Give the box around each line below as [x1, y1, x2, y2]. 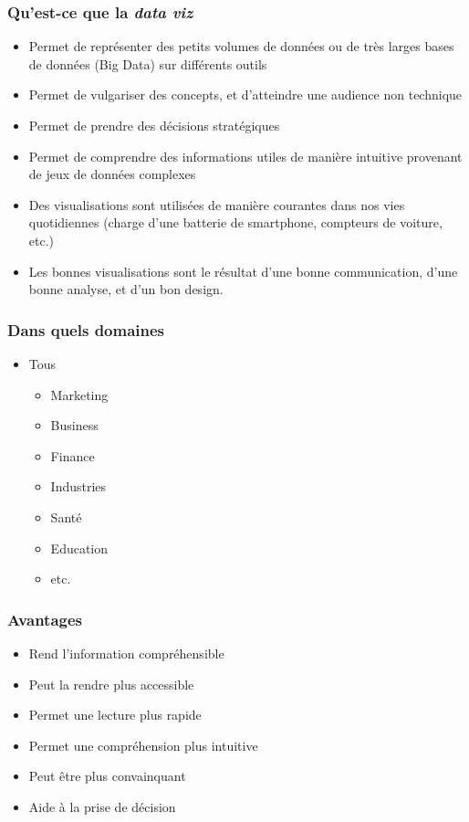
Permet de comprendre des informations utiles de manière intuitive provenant [28, 146, 463, 165]
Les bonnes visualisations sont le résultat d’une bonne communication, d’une [28, 261, 458, 280]
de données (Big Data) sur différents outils [28, 54, 267, 73]
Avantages [7, 607, 82, 630]
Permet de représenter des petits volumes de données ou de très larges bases [28, 37, 454, 56]
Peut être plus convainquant [28, 766, 186, 785]
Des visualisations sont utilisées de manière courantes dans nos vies [28, 195, 405, 214]
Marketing [50, 385, 109, 404]
